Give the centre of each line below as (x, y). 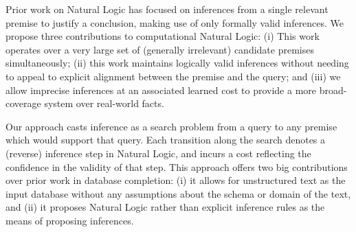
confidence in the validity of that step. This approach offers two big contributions (177, 166)
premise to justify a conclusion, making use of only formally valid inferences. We (175, 22)
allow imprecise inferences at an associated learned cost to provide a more (161, 90)
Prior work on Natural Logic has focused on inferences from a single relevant (167, 9)
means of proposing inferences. (70, 220)
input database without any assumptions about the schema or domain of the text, (178, 193)
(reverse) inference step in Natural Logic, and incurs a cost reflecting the (158, 153)
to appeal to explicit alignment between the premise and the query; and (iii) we (173, 76)
